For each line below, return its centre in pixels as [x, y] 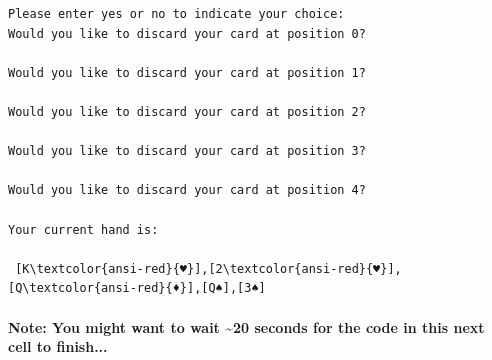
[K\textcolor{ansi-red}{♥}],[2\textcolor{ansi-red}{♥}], [208, 268]
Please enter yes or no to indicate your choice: [176, 14]
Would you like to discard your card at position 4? [187, 190]
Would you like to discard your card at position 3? [187, 151]
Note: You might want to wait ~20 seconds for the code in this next [246, 326]
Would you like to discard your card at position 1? [187, 72]
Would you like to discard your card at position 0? [187, 33]
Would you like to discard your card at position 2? [187, 111]
